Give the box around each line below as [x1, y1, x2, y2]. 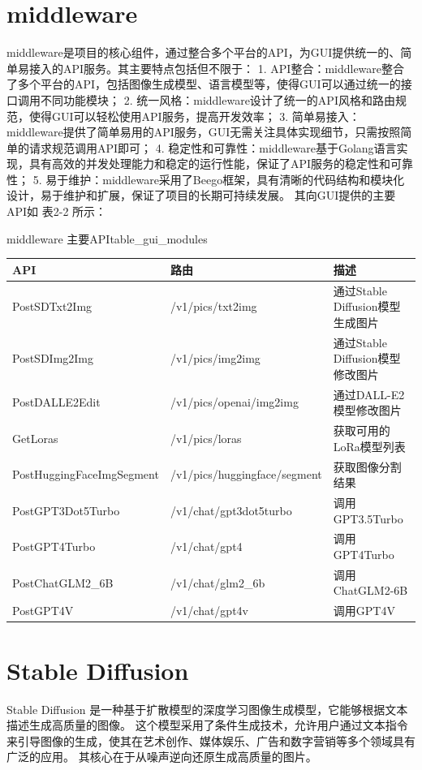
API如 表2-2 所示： [6, 203, 107, 220]
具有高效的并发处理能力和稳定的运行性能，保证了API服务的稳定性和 [28, 155, 391, 172]
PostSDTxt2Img [12, 298, 93, 315]
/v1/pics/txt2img [170, 298, 257, 315]
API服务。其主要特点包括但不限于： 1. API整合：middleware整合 [62, 59, 405, 76]
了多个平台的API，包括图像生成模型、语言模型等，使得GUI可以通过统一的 [6, 75, 401, 92]
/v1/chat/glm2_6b [170, 574, 265, 591]
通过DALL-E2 [333, 385, 405, 402]
